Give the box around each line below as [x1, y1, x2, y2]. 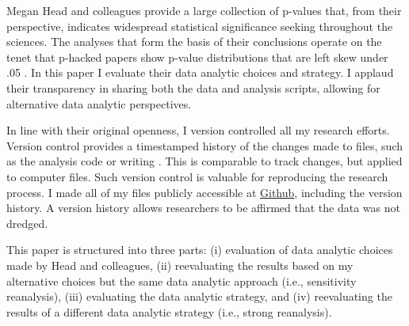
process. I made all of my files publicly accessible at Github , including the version [6, 184, 403, 200]
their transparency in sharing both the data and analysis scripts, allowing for [6, 79, 380, 96]
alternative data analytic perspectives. [6, 95, 192, 112]
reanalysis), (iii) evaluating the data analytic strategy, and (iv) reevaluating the [6, 288, 392, 305]
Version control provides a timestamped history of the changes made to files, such [6, 137, 403, 154]
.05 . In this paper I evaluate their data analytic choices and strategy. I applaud [6, 64, 394, 81]
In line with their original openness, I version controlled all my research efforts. [6, 122, 390, 138]
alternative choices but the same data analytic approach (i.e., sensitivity [6, 272, 357, 289]
